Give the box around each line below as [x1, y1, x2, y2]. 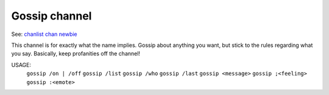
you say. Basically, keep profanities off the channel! [11, 50, 140, 57]
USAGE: [11, 61, 32, 68]
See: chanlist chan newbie [11, 30, 77, 38]
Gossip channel [11, 9, 92, 23]
